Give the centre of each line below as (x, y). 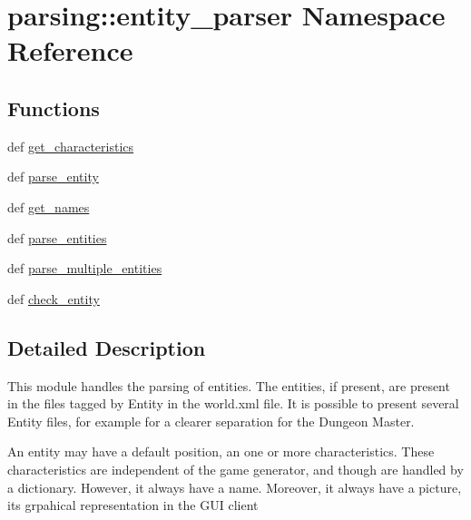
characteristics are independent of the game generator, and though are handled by (235, 469)
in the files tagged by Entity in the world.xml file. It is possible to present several (233, 403)
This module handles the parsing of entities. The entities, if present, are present (229, 385)
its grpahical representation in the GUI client (133, 505)
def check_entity (54, 298)
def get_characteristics (71, 146)
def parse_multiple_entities (85, 268)
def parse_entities (57, 237)
